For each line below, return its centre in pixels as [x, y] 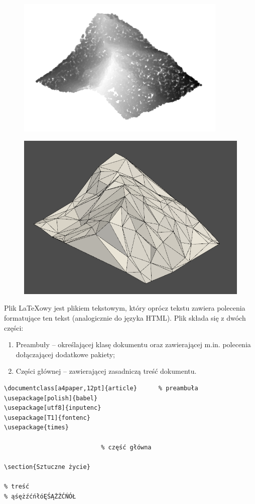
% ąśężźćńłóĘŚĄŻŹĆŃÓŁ [40, 496]
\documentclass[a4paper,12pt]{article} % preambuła [101, 388]
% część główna [126, 447]
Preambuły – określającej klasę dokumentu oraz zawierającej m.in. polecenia [133, 344]
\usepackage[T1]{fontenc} [47, 418]
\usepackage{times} [36, 428]
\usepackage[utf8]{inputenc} [53, 408]
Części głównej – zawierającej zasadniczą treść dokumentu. [106, 371]
